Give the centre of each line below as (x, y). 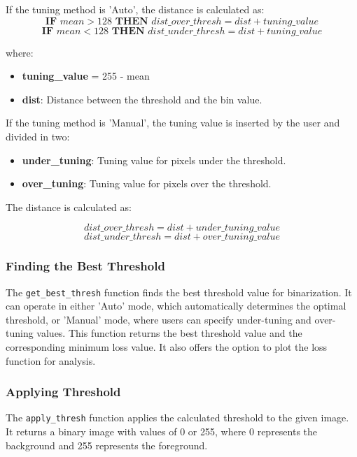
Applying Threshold (63, 392)
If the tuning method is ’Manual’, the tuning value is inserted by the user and (173, 123)
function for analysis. (51, 360)
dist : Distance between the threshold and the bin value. (142, 99)
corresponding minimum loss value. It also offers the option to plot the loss (167, 347)
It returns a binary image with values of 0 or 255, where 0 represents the (162, 431)
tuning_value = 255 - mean (86, 76)
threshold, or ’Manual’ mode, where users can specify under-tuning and (159, 319)
